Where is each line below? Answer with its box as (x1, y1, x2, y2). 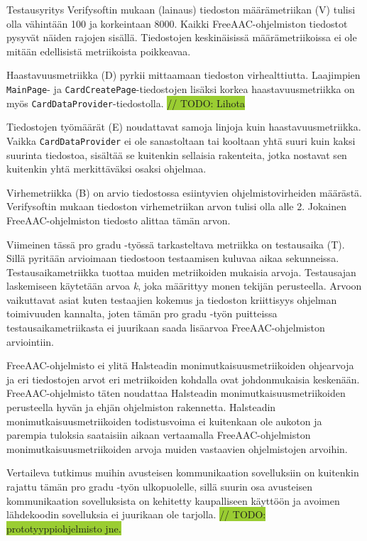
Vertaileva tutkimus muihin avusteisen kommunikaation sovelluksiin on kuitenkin (6, 465, 359, 480)
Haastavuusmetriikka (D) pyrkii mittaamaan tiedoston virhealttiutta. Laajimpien (6, 67, 361, 82)
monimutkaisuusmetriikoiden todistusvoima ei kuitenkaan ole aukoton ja (6, 413, 322, 428)
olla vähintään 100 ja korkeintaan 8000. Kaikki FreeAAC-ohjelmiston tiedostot (6, 16, 348, 31)
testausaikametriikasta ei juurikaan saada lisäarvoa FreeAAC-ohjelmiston (6, 320, 325, 335)
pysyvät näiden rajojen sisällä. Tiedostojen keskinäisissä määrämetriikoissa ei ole (6, 30, 357, 45)
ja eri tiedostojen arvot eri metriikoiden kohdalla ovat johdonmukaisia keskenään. (6, 371, 360, 386)
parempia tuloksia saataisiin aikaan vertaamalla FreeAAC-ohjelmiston (6, 427, 311, 442)
